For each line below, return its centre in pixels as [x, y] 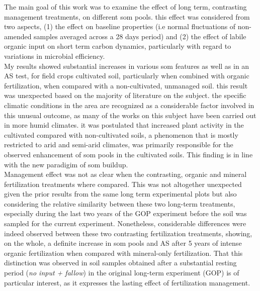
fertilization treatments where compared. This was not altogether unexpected [123, 184]
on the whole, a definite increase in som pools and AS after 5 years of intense [123, 243]
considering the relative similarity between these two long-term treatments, [120, 203]
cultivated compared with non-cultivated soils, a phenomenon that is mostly [121, 134]
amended [18, 36]
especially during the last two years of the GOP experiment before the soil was [125, 213]
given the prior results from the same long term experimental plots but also [120, 194]
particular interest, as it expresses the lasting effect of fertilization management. [127, 282]
